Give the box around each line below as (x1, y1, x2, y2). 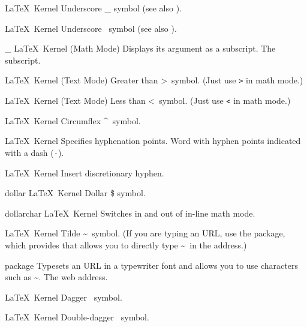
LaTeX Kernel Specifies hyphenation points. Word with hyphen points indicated (5, 134, 301, 147)
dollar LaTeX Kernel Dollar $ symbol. (5, 187, 146, 199)
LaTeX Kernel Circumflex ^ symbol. (5, 114, 141, 127)
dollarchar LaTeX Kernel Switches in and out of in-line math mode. (5, 206, 255, 219)
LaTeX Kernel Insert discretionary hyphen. (5, 166, 164, 179)
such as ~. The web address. (5, 271, 108, 283)
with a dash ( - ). (5, 146, 64, 158)
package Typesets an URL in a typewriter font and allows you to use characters (5, 259, 298, 271)
